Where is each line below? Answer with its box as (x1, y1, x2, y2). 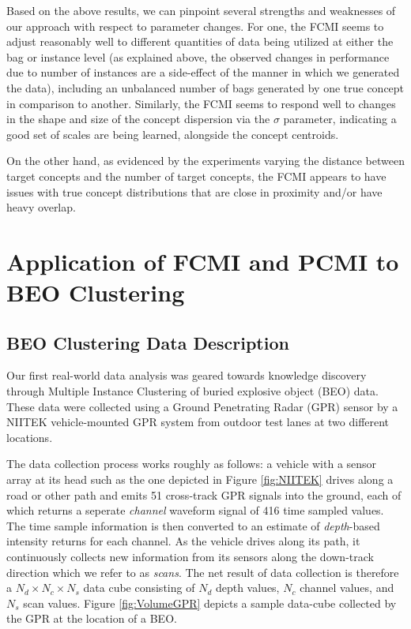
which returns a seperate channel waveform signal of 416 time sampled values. (6, 502, 384, 519)
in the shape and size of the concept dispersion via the (6, 110, 270, 127)
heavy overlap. (6, 199, 76, 215)
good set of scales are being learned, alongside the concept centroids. (6, 125, 339, 142)
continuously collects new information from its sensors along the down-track (6, 549, 374, 565)
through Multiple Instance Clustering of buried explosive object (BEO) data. (6, 383, 379, 399)
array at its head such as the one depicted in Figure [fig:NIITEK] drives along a (6, 471, 394, 488)
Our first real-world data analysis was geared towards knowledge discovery (6, 367, 367, 384)
